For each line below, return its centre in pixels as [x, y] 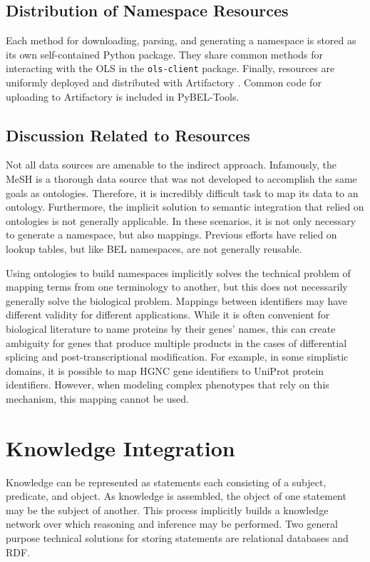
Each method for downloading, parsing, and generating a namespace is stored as [181, 40]
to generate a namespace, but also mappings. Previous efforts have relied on [171, 235]
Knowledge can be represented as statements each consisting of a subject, [166, 482]
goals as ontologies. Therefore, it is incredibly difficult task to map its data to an [182, 192]
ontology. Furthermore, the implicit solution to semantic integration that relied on [185, 207]
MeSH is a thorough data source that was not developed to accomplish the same [181, 179]
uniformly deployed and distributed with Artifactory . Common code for [164, 82]
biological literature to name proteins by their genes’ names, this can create [171, 328]
